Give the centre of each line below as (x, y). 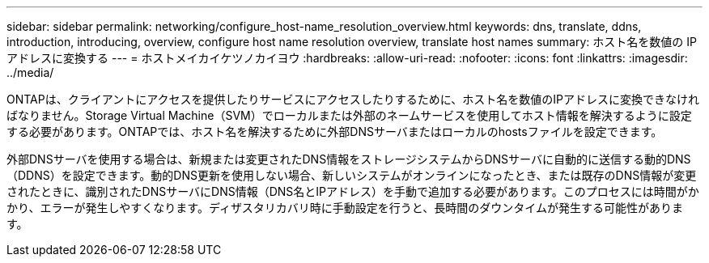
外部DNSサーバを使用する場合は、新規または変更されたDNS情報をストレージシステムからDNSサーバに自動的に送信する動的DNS (349, 159)
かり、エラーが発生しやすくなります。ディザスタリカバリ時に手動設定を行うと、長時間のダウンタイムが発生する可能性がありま (345, 208)
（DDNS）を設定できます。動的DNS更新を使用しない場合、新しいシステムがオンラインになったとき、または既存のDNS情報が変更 (352, 175)
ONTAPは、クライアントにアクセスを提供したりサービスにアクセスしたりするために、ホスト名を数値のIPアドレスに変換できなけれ (353, 99)
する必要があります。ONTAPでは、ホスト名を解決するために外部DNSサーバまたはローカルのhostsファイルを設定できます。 (335, 131)
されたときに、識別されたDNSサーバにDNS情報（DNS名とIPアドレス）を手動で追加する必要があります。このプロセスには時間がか (353, 191)
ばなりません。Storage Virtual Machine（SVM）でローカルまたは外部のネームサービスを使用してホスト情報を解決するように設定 (349, 115)
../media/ (30, 72)
